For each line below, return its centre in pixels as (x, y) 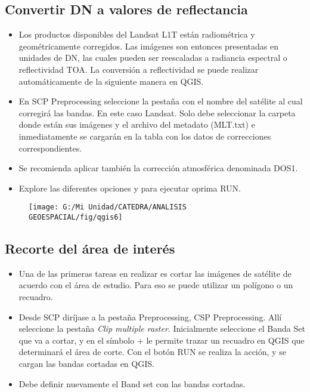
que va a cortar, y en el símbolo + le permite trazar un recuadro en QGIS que (162, 340)
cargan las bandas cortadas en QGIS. (86, 363)
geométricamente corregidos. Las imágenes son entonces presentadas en (148, 46)
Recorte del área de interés (90, 249)
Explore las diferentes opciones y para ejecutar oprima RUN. (130, 188)
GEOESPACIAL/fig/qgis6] (76, 217)
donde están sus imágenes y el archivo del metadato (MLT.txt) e (137, 124)
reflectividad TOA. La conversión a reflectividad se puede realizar (139, 69)
